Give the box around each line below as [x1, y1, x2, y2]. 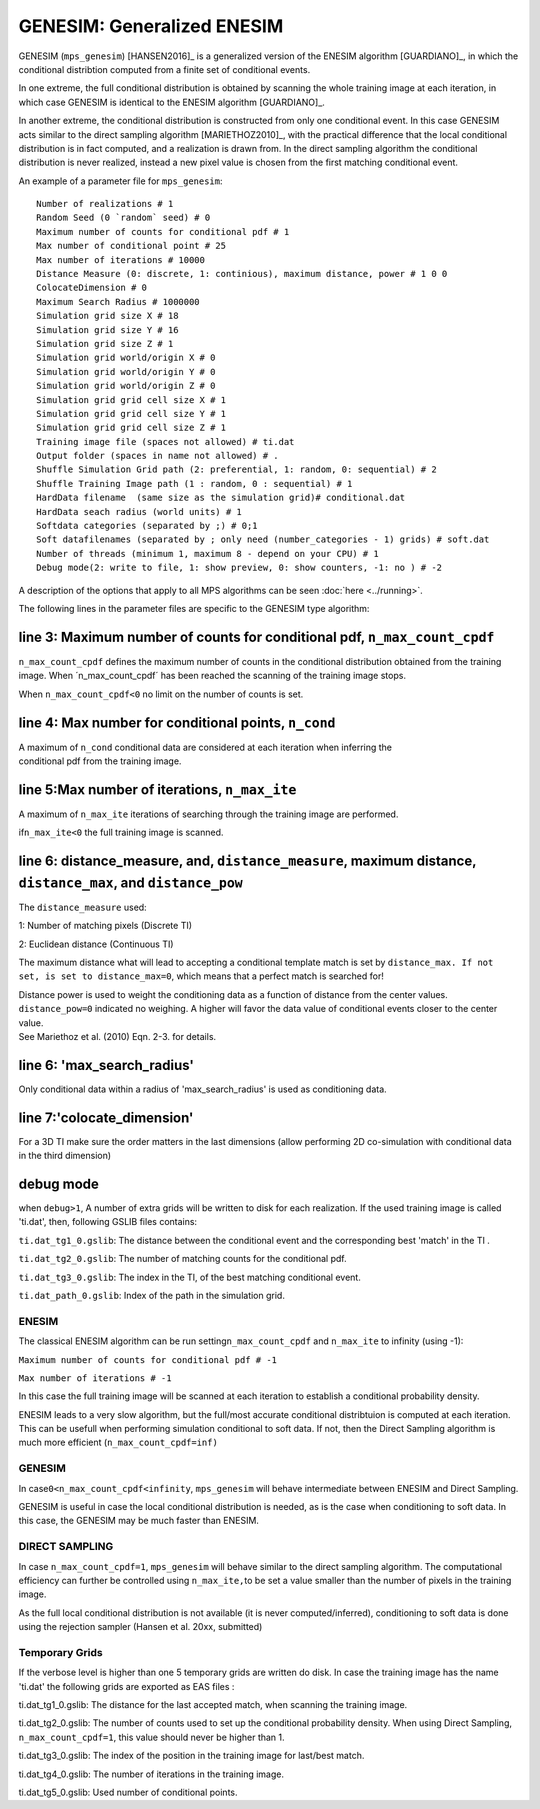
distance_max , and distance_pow [18, 874, 244, 891]
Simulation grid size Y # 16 [36, 324, 179, 335]
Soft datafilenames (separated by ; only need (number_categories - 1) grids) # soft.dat [36, 534, 490, 545]
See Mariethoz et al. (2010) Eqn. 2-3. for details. [18, 1030, 217, 1042]
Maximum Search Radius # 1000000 [36, 296, 200, 307]
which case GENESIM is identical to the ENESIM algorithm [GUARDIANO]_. [18, 96, 325, 108]
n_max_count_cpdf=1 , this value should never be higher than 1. [18, 1731, 285, 1743]
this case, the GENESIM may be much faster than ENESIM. [18, 1515, 260, 1527]
